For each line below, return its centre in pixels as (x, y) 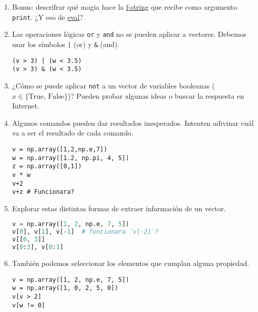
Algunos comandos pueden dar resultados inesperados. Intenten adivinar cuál (133, 122)
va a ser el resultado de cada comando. (73, 133)
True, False (46, 96)
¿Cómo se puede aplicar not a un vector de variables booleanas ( (113, 85)
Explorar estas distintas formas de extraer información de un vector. (119, 208)
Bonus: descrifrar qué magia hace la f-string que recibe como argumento (124, 7)
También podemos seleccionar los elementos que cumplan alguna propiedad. (131, 263)
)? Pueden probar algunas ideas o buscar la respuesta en (156, 95)
